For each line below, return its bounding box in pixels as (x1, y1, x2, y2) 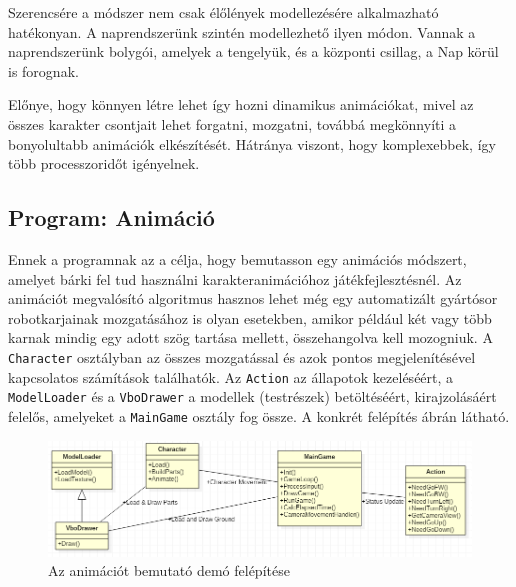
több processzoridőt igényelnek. (8, 153, 200, 174)
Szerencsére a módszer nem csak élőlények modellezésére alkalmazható (8, 2, 439, 22)
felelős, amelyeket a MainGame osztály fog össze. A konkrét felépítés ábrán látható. (8, 405, 510, 426)
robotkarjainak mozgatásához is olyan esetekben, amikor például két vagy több (8, 307, 492, 328)
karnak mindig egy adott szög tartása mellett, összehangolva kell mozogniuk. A (8, 327, 493, 348)
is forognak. (8, 60, 79, 81)
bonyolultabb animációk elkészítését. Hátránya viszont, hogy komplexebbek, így (8, 133, 496, 154)
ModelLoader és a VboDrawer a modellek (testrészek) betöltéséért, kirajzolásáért (8, 386, 497, 407)
